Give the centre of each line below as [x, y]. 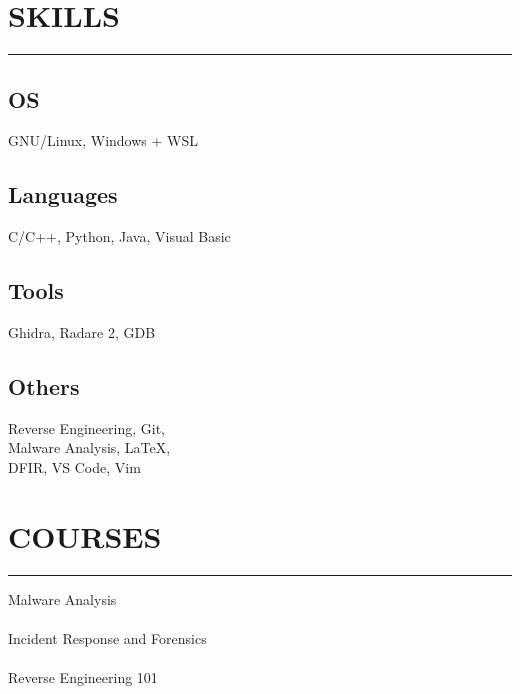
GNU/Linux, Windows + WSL [103, 140]
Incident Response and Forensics [107, 637]
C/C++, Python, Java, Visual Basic [119, 236]
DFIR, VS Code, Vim [74, 466]
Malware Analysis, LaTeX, [89, 447]
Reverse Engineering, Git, [86, 427]
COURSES [85, 535]
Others [44, 385]
